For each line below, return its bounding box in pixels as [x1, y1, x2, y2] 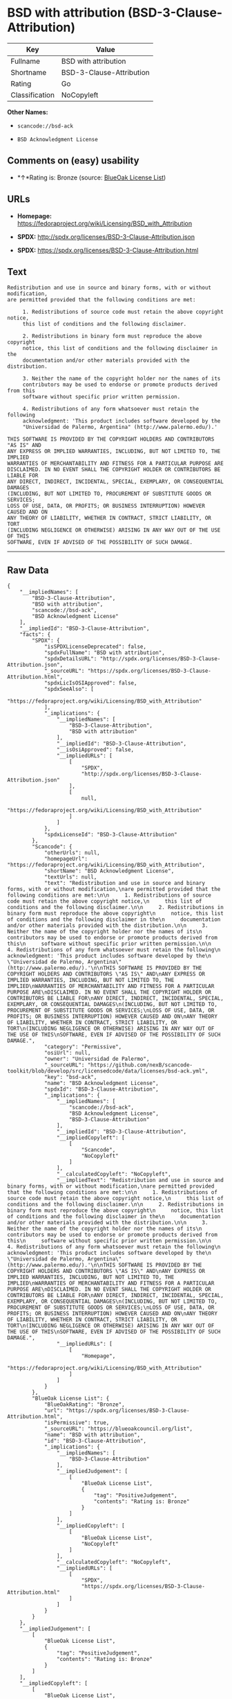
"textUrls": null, [43, 874, 97, 881]
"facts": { [19, 631, 51, 638]
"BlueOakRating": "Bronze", [43, 1401, 126, 1408]
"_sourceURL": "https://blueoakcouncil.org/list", [43, 1425, 193, 1432]
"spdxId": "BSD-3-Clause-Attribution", [43, 1086, 159, 1093]
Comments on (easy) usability [7, 155, 139, 167]
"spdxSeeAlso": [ [43, 686, 95, 693]
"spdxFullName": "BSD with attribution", [43, 649, 166, 656]
